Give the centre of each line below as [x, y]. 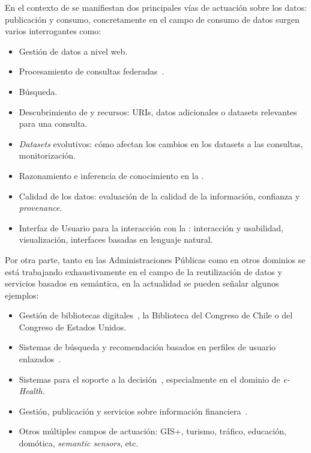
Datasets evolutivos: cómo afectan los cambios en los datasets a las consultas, [161, 143]
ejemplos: [22, 295]
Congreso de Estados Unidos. [73, 327]
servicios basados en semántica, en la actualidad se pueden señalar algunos [142, 283]
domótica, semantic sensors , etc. [79, 443]
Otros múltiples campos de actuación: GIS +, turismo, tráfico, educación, [152, 431]
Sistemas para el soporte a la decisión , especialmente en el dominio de [149, 379]
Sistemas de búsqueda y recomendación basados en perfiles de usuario [147, 347]
